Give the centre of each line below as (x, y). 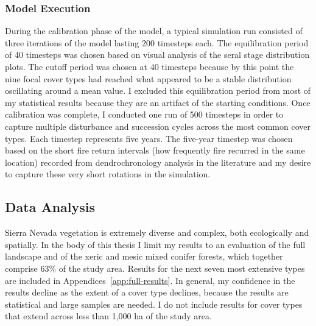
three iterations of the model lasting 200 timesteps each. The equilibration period (157, 42)
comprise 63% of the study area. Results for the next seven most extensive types (155, 268)
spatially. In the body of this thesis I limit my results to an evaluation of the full (155, 244)
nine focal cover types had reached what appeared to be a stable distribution (148, 78)
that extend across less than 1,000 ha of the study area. (108, 316)
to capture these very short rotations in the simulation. (108, 174)
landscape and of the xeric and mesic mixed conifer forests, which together (144, 256)
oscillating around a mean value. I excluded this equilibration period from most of (158, 90)
